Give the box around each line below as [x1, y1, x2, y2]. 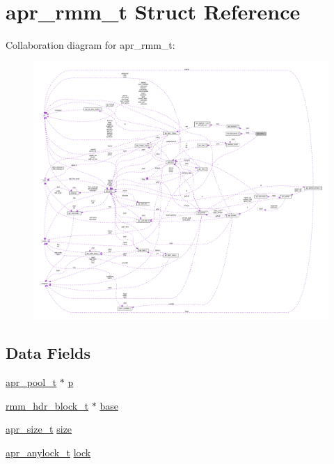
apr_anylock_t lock [6, 445, 91, 459]
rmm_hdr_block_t [6, 398, 89, 412]
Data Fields [6, 342, 91, 364]
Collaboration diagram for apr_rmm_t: [6, 38, 175, 52]
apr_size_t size [6, 422, 72, 436]
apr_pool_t [6, 375, 57, 389]
